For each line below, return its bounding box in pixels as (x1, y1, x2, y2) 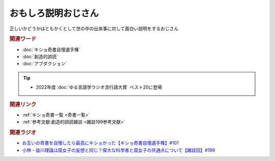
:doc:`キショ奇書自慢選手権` (22, 46, 81, 52)
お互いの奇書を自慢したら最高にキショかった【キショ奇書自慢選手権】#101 (22, 140, 179, 146)
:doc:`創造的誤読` (22, 53, 59, 60)
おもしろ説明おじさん (9, 8, 99, 19)
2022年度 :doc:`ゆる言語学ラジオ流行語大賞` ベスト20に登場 (36, 84, 162, 90)
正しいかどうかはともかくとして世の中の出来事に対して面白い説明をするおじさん (9, 25, 179, 32)
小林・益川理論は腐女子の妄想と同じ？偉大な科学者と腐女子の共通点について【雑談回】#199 (22, 147, 215, 153)
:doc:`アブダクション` (22, 61, 67, 67)
